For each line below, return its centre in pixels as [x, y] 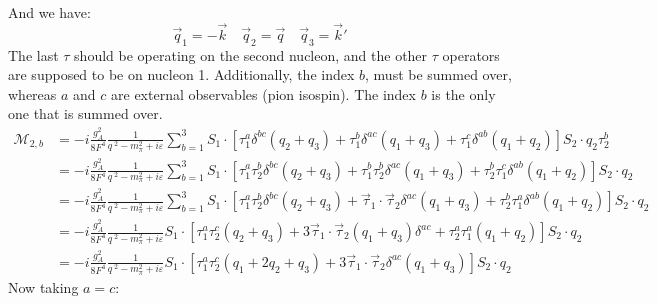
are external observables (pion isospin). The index [263, 93]
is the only [463, 93]
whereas [32, 93]
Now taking [43, 286]
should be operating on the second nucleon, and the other [251, 54]
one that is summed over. [85, 113]
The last [33, 54]
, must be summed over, [438, 74]
